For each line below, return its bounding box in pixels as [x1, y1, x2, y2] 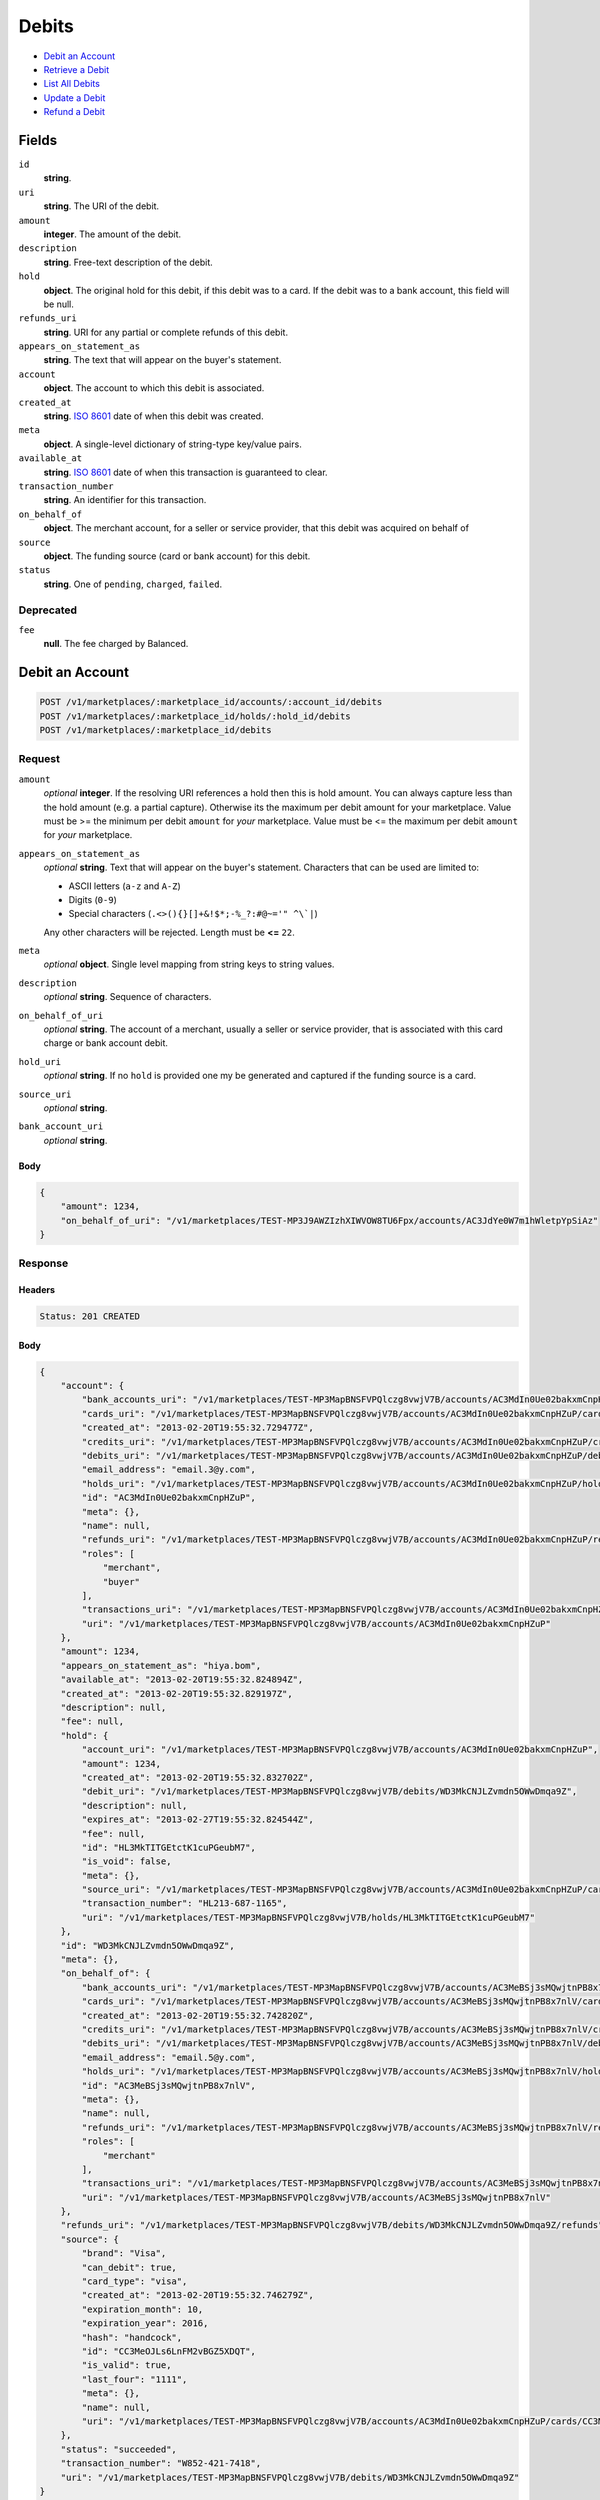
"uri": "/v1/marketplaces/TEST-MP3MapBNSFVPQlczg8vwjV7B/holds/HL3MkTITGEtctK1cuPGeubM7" [81, 1911, 535, 1923]
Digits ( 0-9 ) [68, 893, 117, 905]
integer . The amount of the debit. [43, 228, 182, 240]
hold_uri [18, 1056, 62, 1067]
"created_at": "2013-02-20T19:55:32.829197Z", [60, 1688, 294, 1699]
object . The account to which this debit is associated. [43, 382, 265, 394]
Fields [18, 131, 58, 149]
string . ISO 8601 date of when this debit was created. [43, 410, 264, 422]
